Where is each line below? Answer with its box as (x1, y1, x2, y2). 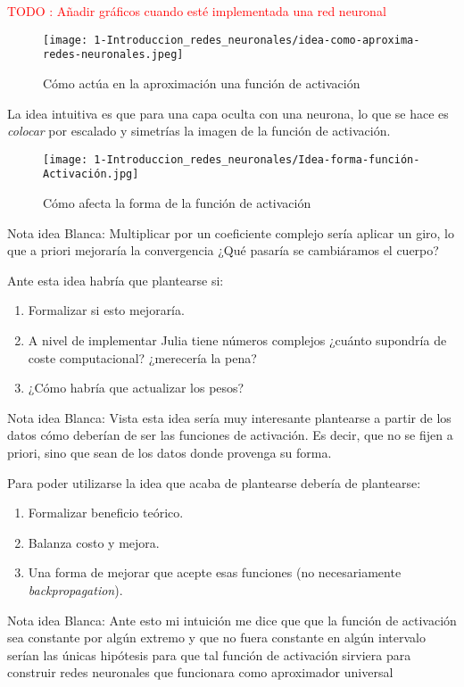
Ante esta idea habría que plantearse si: (7, 270, 224, 289)
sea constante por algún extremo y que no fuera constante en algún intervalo (7, 628, 426, 647)
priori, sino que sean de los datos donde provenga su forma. (7, 443, 332, 461)
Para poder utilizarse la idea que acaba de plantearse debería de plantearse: (7, 473, 421, 492)
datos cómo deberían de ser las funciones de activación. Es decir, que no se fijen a (7, 426, 453, 444)
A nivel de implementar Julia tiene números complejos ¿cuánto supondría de (28, 330, 447, 349)
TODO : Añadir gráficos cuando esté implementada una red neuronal (7, 2, 386, 20)
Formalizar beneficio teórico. (28, 503, 184, 522)
